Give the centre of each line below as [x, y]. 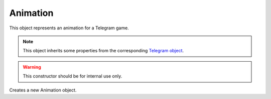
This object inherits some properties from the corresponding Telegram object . [103, 51]
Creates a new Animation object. [43, 90]
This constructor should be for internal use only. [73, 76]
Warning [32, 67]
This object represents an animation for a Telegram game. [69, 28]
